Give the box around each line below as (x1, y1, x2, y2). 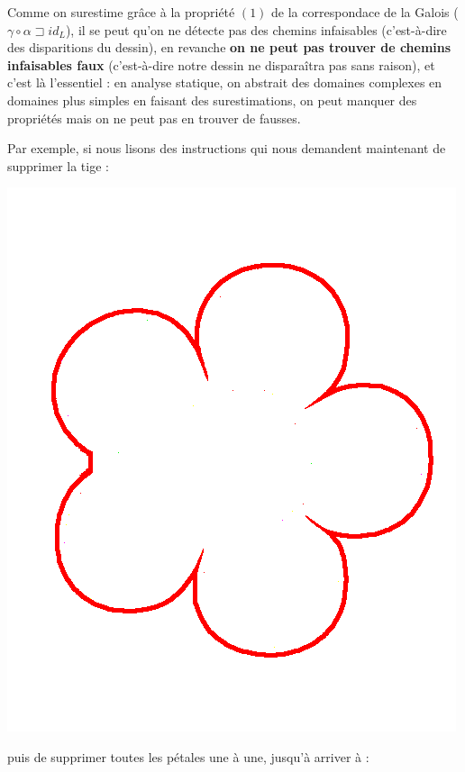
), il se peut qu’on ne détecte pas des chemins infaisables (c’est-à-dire (65, 20, 447, 39)
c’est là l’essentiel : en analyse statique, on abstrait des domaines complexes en (7, 73, 442, 92)
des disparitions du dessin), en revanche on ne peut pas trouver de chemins (7, 38, 451, 57)
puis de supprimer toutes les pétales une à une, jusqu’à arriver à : (7, 747, 369, 766)
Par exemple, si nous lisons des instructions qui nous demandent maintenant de (7, 139, 446, 158)
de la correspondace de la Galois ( (271, 3, 459, 21)
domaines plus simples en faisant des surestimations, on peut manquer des (7, 90, 417, 109)
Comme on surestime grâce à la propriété (7, 3, 235, 21)
